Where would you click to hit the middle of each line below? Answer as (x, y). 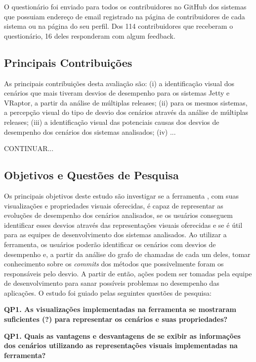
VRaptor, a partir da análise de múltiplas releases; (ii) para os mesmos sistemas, (126, 102)
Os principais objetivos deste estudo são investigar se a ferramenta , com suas (121, 195)
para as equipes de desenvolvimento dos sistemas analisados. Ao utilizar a (115, 234)
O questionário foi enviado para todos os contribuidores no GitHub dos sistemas (125, 6)
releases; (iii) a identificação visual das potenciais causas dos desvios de (112, 122)
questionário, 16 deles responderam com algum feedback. (90, 35)
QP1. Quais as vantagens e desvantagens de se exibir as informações (122, 336)
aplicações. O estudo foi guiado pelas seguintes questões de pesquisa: (108, 292)
